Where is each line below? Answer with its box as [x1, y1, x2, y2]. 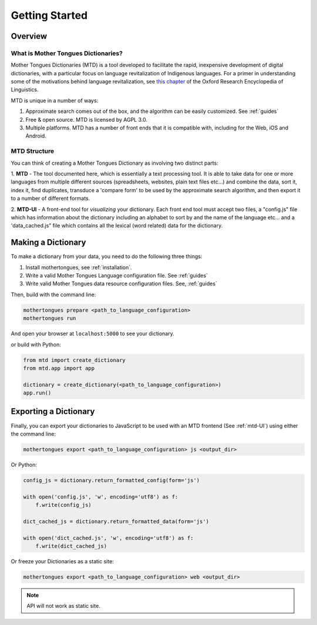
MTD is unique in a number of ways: [11, 97, 99, 104]
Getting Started [11, 9, 88, 22]
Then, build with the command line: [11, 291, 96, 298]
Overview [11, 31, 48, 41]
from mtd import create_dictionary [23, 356, 126, 363]
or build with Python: [11, 341, 61, 348]
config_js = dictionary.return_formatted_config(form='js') [23, 477, 200, 483]
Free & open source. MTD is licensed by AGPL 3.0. [25, 116, 148, 123]
